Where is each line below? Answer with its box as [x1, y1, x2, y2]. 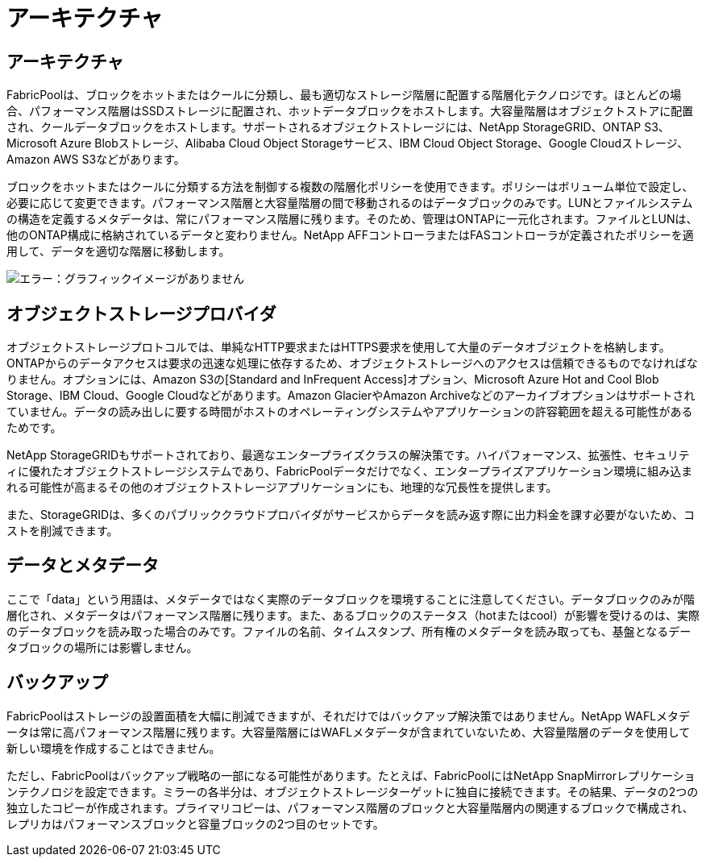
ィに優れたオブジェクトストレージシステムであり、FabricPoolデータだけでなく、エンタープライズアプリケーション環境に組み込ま [6, 464, 693, 479]
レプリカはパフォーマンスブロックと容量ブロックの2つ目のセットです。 [6, 816, 384, 831]
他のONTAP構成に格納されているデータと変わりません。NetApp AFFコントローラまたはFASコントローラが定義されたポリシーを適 [6, 228, 694, 243]
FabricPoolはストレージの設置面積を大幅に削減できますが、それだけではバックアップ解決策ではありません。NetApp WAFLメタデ [6, 708, 691, 723]
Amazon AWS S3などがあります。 [6, 152, 185, 167]
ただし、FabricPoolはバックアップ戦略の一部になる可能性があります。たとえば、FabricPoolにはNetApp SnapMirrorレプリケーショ [6, 768, 696, 782]
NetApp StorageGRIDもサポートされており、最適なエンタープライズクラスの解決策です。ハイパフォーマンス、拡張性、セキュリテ [6, 448, 690, 463]
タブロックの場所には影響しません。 [6, 640, 198, 654]
